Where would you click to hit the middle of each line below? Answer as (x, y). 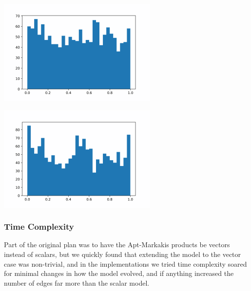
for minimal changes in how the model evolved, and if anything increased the (119, 273)
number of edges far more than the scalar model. (77, 282)
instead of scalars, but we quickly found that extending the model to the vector (123, 254)
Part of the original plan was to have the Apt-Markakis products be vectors (117, 245)
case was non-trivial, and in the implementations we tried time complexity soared (125, 264)
